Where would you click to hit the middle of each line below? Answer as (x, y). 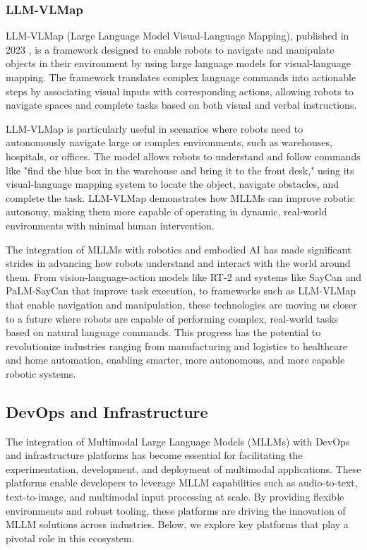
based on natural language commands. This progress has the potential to (163, 332)
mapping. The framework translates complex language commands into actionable (181, 77)
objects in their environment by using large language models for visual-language (178, 63)
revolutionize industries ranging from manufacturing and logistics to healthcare (176, 346)
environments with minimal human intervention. (110, 225)
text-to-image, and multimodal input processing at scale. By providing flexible (175, 497)
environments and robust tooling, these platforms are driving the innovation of (176, 510)
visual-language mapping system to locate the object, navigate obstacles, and (173, 184)
